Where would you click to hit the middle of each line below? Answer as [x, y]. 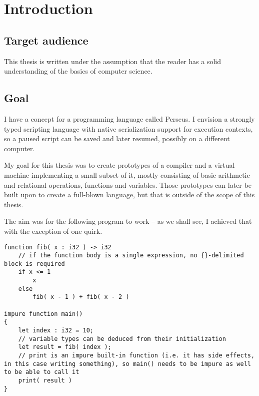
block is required [34, 264]
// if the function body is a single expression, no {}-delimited [131, 256]
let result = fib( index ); [65, 347]
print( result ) [45, 380]
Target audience [46, 40]
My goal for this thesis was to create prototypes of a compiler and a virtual [119, 165]
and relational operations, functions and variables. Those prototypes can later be [128, 184]
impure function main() [43, 314]
